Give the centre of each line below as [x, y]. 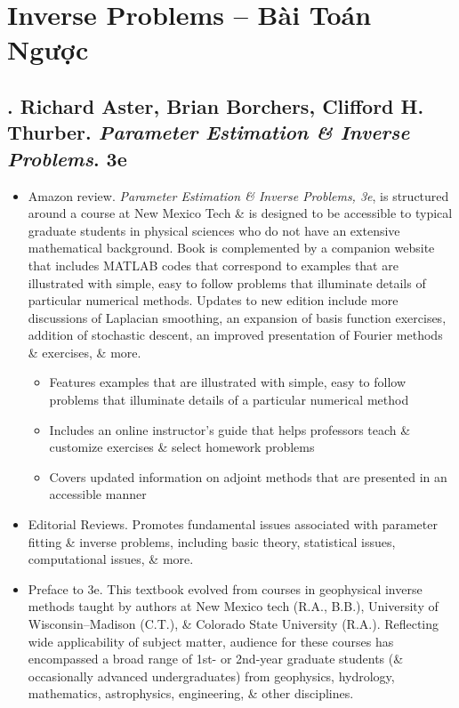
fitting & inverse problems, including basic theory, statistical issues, [212, 541]
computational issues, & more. [111, 559]
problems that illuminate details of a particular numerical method [229, 400]
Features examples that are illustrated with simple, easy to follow [228, 382]
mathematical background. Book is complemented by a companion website [231, 248]
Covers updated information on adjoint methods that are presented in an [248, 476]
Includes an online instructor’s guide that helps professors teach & [230, 429]
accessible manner [98, 494]
